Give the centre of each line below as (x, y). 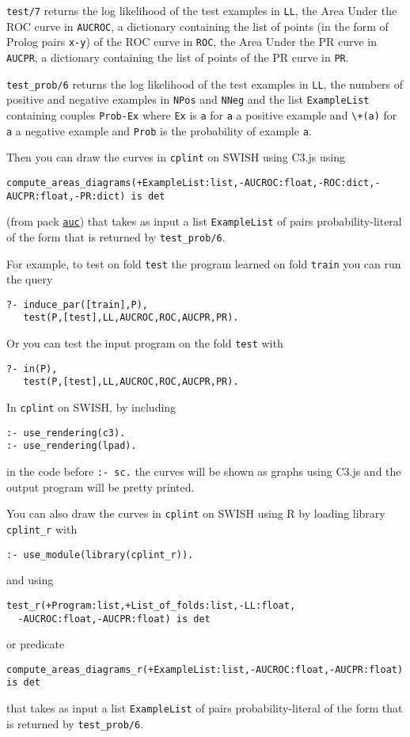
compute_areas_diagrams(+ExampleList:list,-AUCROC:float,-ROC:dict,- (194, 182)
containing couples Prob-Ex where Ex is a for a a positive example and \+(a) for (202, 114)
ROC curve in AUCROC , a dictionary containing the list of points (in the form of (197, 26)
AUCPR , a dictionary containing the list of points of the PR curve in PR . (178, 57)
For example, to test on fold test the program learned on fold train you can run (204, 263)
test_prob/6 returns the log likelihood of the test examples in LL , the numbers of (205, 84)
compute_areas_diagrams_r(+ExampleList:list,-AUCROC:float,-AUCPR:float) (205, 669)
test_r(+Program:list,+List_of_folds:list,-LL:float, (151, 605)
